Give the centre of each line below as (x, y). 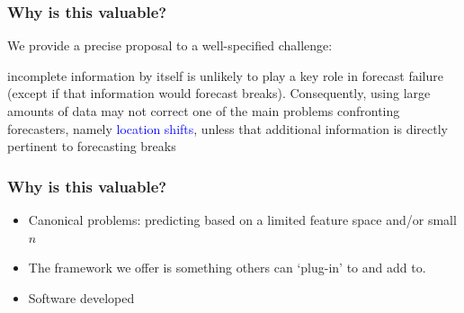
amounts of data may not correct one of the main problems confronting (204, 111)
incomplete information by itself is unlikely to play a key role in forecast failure (225, 75)
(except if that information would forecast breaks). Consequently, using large (219, 93)
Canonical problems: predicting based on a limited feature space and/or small (242, 219)
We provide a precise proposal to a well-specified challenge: (170, 45)
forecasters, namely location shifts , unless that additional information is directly (228, 128)
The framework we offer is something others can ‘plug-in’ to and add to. (227, 268)
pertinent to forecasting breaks (92, 146)
